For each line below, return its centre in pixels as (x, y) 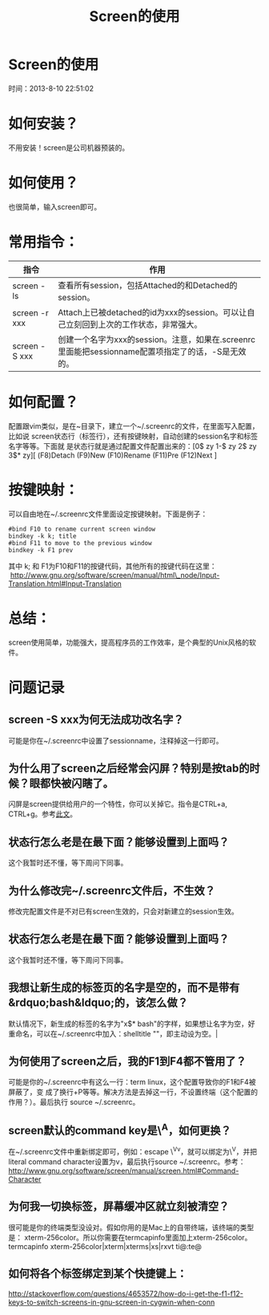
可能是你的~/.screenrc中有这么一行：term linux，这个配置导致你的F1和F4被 (132, 1082)
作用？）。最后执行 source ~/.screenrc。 (74, 1102)
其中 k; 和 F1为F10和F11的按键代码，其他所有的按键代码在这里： (113, 566)
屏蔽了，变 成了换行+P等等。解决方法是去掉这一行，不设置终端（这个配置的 (133, 1092)
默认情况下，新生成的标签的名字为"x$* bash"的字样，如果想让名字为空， (128, 1024)
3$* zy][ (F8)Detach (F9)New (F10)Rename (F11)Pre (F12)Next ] (113, 455)
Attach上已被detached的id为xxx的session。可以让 (152, 312)
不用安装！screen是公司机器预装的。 (69, 147)
